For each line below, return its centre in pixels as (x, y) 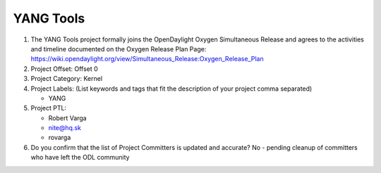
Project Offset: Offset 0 (64, 69)
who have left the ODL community (80, 158)
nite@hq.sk (65, 128)
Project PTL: (49, 108)
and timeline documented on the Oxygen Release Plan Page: (119, 49)
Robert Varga (68, 118)
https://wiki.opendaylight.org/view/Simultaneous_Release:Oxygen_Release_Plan (147, 59)
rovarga (60, 138)
